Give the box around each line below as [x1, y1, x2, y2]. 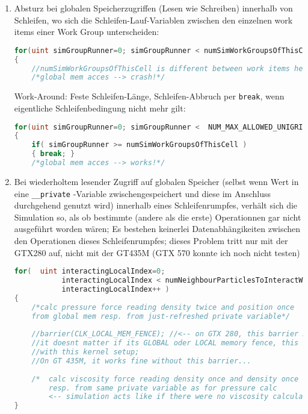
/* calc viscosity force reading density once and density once [31, 374, 299, 383]
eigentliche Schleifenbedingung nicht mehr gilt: [14, 101, 186, 114]
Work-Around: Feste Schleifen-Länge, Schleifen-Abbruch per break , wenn [14, 90, 285, 102]
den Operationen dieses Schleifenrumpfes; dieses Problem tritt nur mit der [14, 234, 288, 246]
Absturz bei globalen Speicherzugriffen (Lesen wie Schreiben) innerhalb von [14, 2, 293, 14]
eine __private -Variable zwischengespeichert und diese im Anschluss [14, 187, 271, 199]
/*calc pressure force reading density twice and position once [31, 303, 295, 312]
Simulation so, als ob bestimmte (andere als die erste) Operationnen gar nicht [14, 210, 301, 223]
